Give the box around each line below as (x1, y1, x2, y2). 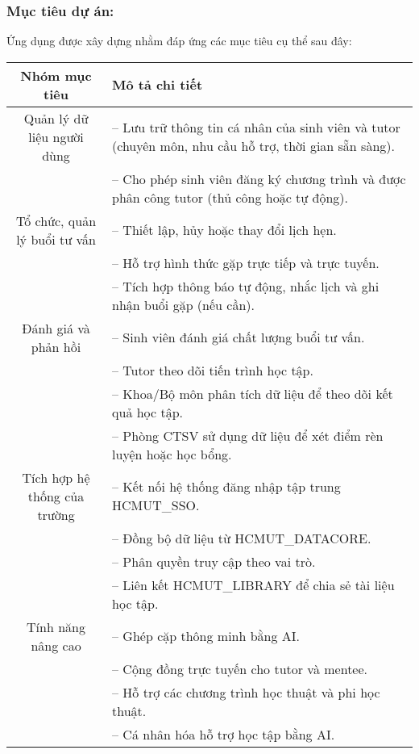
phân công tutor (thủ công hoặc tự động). (112, 187, 349, 207)
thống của (27, 486, 85, 505)
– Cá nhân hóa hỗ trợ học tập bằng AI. (112, 724, 335, 744)
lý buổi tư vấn (16, 229, 96, 249)
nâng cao (31, 635, 81, 655)
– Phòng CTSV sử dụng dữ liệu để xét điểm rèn (112, 425, 384, 445)
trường (37, 505, 75, 524)
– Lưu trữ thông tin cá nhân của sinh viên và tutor (112, 118, 400, 137)
